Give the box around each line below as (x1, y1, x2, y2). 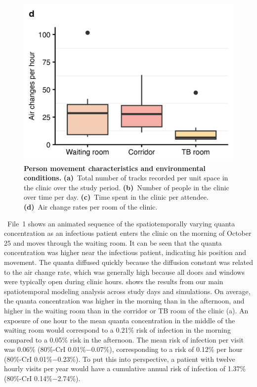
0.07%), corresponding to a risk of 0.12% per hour (91, 344, 243, 354)
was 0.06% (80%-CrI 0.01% (4, 344, 86, 354)
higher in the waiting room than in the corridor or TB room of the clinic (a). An (4, 305, 249, 315)
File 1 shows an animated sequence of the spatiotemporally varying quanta (7, 218, 235, 228)
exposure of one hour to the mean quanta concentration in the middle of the (4, 315, 235, 325)
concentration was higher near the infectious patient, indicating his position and (4, 247, 247, 258)
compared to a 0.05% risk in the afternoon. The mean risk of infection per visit (4, 334, 244, 344)
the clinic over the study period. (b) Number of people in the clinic (24, 182, 229, 192)
